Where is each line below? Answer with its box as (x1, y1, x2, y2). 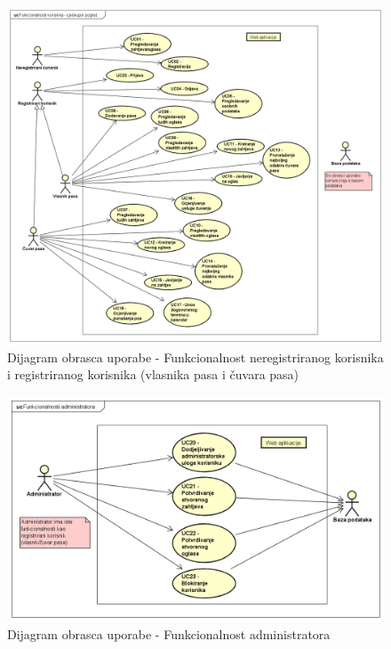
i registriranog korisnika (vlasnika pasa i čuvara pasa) (7, 365, 299, 384)
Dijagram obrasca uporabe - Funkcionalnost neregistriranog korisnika (7, 347, 384, 366)
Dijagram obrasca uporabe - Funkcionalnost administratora (7, 625, 331, 644)
